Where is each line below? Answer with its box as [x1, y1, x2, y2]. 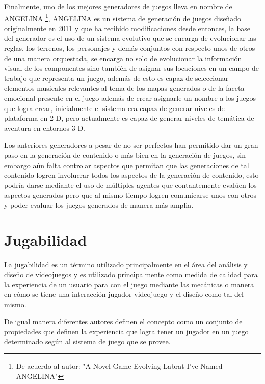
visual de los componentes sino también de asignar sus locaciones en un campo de [4, 63, 259, 73]
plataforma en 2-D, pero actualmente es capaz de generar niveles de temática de [4, 113, 254, 123]
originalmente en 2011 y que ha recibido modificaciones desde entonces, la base [4, 22, 250, 33]
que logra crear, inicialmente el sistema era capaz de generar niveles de [4, 102, 225, 113]
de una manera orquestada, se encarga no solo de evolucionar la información [4, 52, 242, 63]
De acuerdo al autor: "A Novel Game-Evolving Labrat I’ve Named [16, 361, 223, 371]
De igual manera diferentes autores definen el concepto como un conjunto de [4, 316, 243, 326]
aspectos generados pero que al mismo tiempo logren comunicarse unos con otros [4, 189, 256, 200]
